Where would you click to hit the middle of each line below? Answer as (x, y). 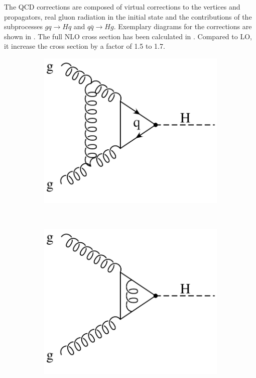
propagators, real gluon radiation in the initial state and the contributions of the (128, 16)
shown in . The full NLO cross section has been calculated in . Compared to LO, (128, 36)
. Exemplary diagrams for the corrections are (183, 26)
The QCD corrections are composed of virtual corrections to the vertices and (122, 7)
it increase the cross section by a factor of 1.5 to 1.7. (85, 46)
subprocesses (23, 26)
